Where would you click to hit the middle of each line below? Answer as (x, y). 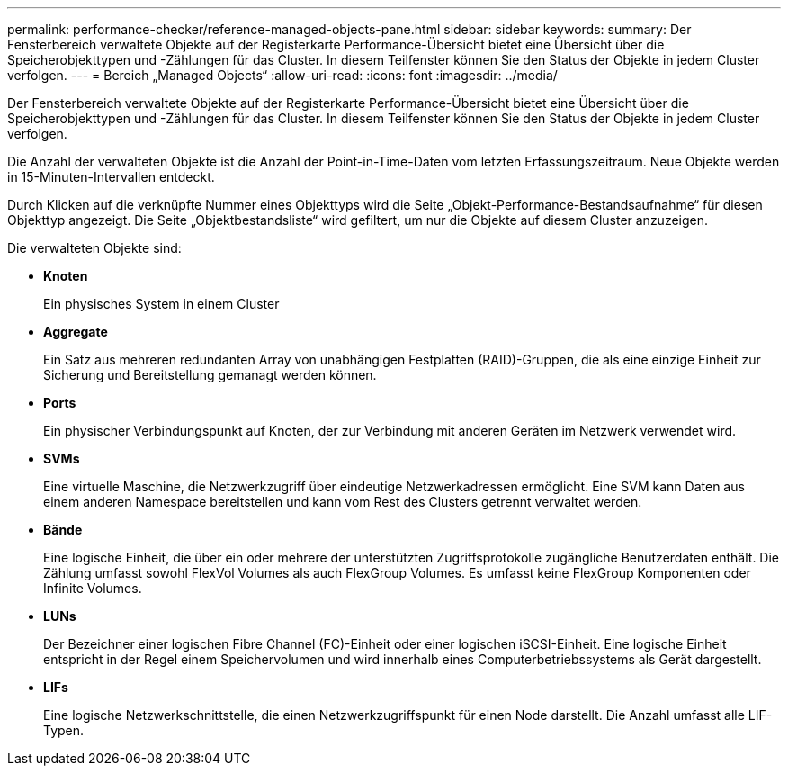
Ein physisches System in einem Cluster (161, 304)
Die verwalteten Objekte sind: (94, 248)
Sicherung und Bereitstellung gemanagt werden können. (210, 375)
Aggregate (76, 332)
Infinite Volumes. (93, 588)
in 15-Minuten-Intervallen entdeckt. (111, 177)
